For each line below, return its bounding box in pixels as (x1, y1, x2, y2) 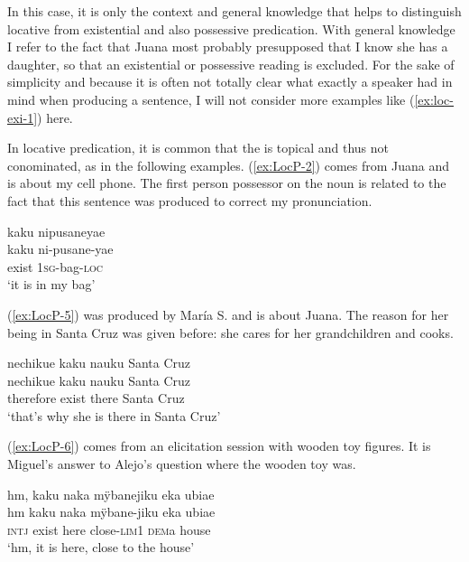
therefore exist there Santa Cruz (7, 389, 185, 407)
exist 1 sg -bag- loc (7, 257, 103, 276)
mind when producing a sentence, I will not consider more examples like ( (7, 89, 415, 108)
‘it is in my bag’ (7, 275, 96, 294)
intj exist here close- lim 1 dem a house (7, 520, 211, 539)
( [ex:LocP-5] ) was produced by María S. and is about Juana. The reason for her (7, 304, 449, 323)
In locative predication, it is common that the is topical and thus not (7, 138, 389, 157)
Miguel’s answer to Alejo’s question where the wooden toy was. (7, 454, 356, 473)
